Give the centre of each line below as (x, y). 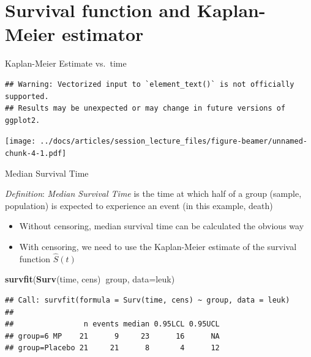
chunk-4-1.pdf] (36, 153)
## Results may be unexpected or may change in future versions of (145, 109)
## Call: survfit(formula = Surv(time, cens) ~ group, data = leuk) (148, 300)
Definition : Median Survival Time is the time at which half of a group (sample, (153, 193)
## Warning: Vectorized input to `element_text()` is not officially (150, 84)
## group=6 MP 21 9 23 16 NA (112, 336)
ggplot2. (23, 120)
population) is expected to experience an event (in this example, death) (139, 205)
